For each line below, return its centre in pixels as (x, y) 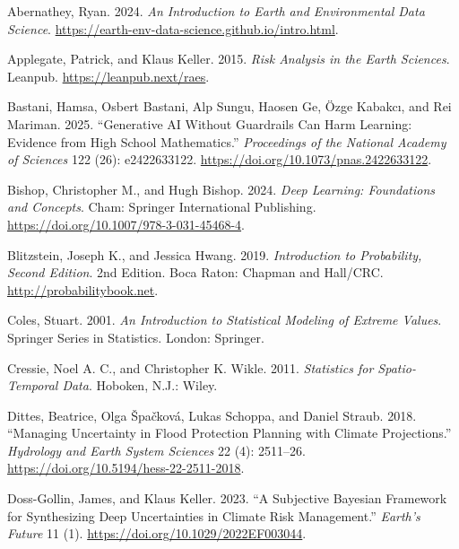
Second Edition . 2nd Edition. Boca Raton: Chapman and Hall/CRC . (195, 272)
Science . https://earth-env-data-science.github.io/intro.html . (173, 28)
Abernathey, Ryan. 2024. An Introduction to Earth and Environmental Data (216, 11)
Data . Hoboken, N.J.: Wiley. (140, 385)
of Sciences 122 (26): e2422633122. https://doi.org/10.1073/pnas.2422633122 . (220, 159)
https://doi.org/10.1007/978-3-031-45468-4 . (126, 224)
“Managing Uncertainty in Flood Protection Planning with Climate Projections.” (229, 433)
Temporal (33, 385)
